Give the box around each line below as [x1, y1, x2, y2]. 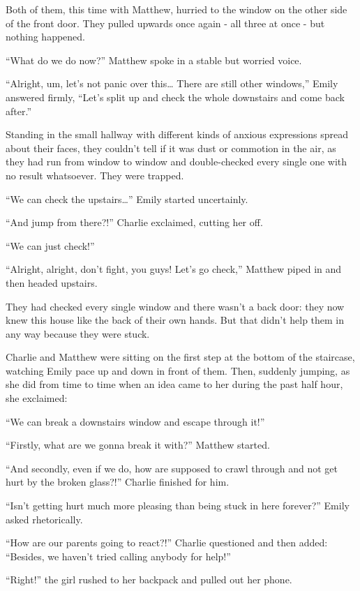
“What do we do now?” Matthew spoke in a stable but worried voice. [6, 52, 302, 67]
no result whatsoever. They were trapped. [6, 167, 184, 182]
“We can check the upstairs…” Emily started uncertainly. [6, 191, 248, 206]
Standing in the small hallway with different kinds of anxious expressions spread [6, 127, 349, 142]
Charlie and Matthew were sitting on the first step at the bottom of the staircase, [6, 350, 355, 364]
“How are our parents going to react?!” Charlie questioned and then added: [6, 535, 328, 550]
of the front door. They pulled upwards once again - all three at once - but [6, 15, 325, 30]
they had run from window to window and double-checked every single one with [6, 154, 347, 169]
